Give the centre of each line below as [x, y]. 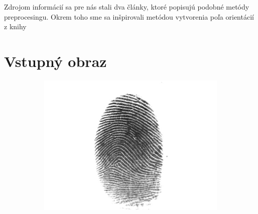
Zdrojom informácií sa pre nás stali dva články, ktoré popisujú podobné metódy [127, 7]
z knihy [15, 26]
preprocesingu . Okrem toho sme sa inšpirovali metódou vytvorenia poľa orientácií [129, 16]
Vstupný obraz [55, 61]
